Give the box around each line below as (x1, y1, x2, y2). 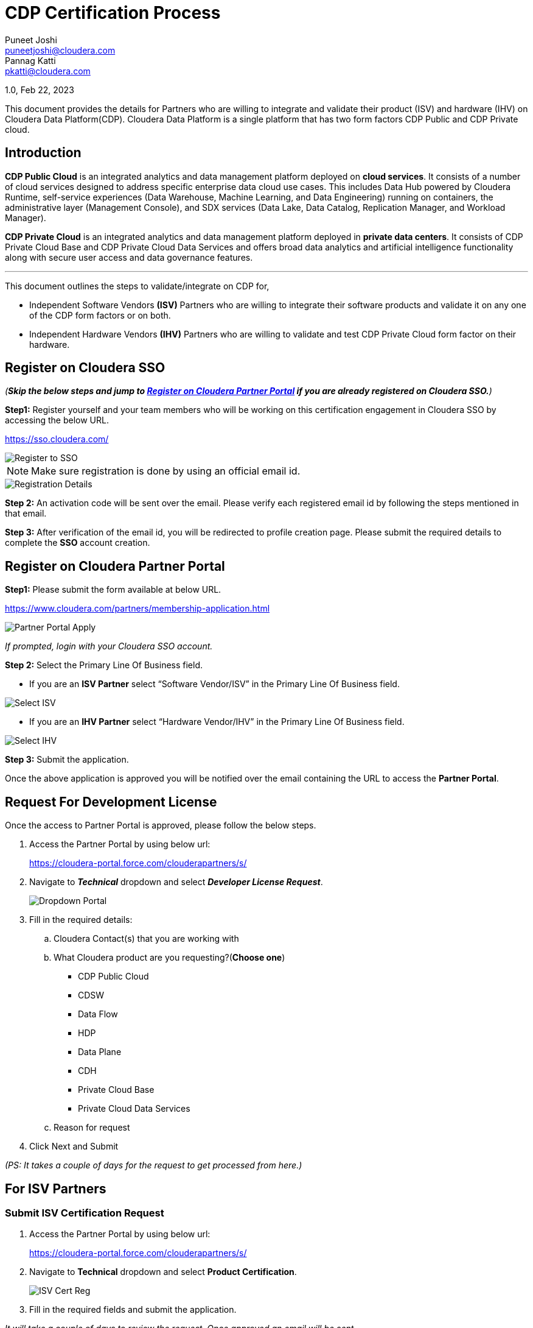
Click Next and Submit (29, 1141, 119, 1152)
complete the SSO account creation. (5, 537, 150, 548)
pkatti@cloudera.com (5, 65, 91, 76)
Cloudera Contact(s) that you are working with (54, 933, 239, 944)
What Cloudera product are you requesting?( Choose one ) (54, 952, 285, 963)
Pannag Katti (5, 55, 56, 66)
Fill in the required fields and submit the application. (29, 1304, 237, 1315)
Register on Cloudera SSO (5, 360, 165, 376)
